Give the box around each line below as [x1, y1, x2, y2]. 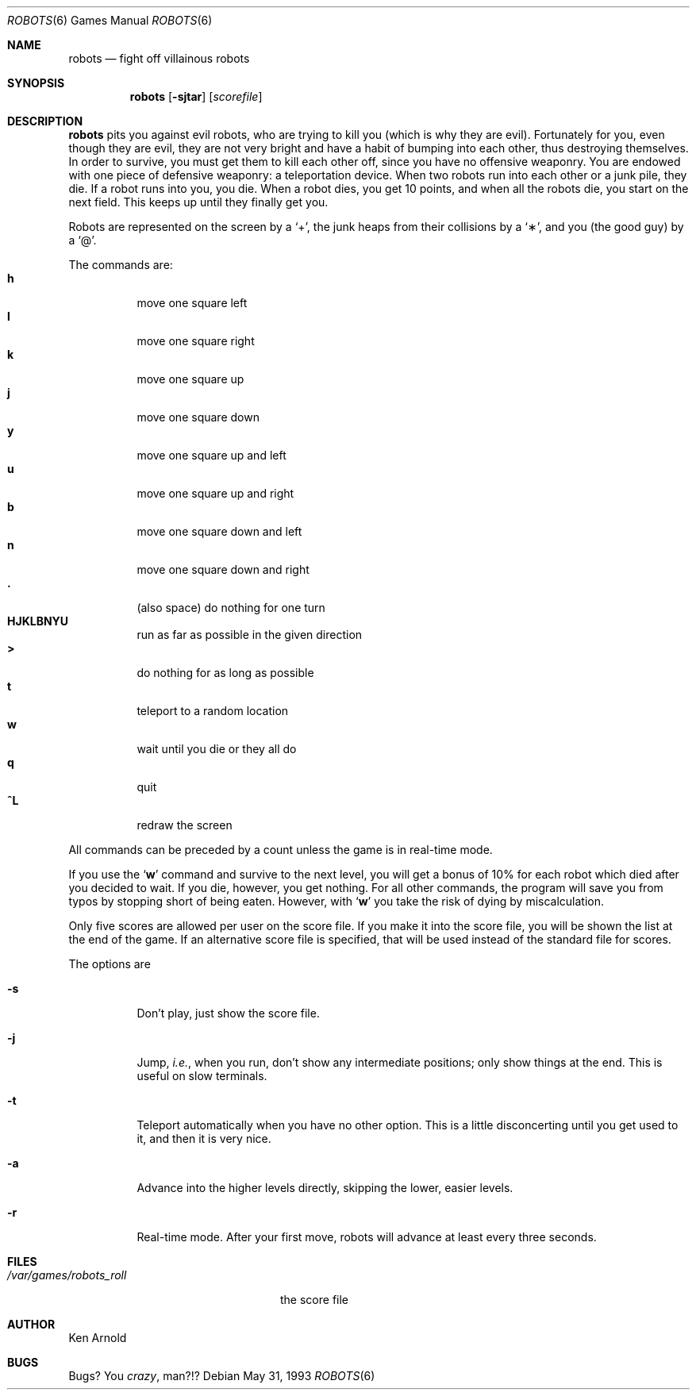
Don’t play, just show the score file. [137, 1006, 320, 1020]
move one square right [137, 334, 255, 348]
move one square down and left [137, 525, 302, 538]
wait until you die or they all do [137, 742, 297, 756]
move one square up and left [137, 448, 286, 462]
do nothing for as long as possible [137, 666, 314, 679]
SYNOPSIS [7, 76, 65, 90]
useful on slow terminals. [137, 1069, 267, 1083]
